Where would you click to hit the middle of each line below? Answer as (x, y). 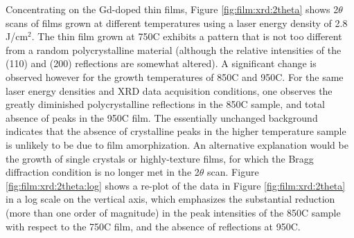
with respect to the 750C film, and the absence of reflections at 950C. (153, 226)
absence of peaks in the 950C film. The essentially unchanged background (162, 117)
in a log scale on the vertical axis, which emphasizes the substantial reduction (170, 199)
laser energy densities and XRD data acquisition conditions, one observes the (169, 90)
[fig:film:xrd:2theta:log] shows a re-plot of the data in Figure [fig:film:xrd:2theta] (176, 185)
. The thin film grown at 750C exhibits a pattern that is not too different (187, 36)
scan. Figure (233, 172)
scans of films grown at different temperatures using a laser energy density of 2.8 (177, 22)
